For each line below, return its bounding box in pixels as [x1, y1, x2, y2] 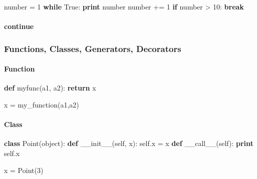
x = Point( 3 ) [4, 164, 44, 175]
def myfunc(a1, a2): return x [4, 82, 96, 93]
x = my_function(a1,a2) [4, 99, 79, 110]
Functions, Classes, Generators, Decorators [4, 42, 181, 54]
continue [4, 21, 34, 31]
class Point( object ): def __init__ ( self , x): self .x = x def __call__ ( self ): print [4, 138, 253, 148]
